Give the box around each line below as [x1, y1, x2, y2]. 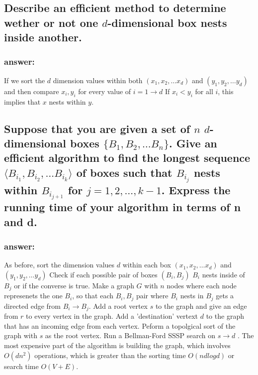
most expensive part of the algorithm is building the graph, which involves [4, 340, 231, 351]
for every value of [78, 86, 131, 96]
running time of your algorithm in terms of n [4, 199, 241, 215]
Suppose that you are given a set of [4, 121, 190, 136]
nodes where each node [167, 280, 237, 290]
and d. [4, 214, 37, 229]
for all [195, 86, 213, 96]
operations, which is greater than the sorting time [34, 350, 186, 360]
